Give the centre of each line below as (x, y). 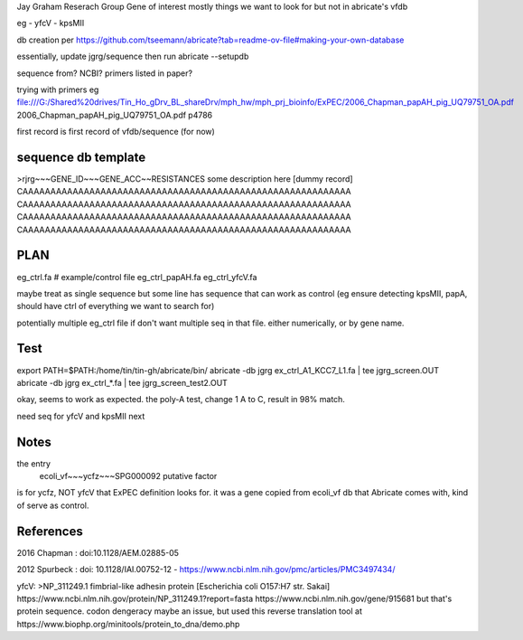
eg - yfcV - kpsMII (51, 24)
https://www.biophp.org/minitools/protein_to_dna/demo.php (128, 624)
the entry (34, 463)
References (50, 531)
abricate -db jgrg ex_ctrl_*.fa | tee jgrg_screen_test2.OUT (122, 382)
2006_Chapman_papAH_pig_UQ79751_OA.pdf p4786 (115, 115)
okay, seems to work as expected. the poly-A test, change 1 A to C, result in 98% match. (181, 400)
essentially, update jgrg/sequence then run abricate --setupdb (133, 56)
